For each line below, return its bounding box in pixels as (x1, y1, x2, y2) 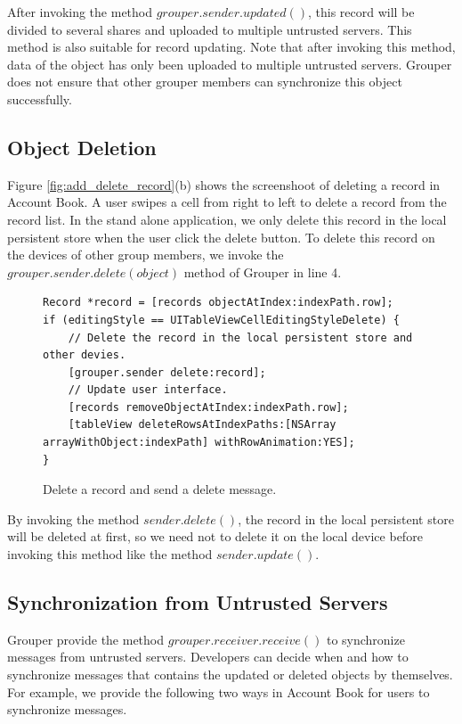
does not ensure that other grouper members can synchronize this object (7, 72, 402, 91)
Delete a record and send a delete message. (43, 480, 277, 498)
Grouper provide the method (7, 629, 165, 648)
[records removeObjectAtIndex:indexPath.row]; (68, 400, 349, 414)
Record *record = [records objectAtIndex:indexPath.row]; (43, 296, 393, 309)
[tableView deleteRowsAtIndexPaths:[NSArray (68, 418, 336, 432)
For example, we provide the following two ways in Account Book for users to (7, 682, 430, 701)
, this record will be (307, 3, 415, 21)
